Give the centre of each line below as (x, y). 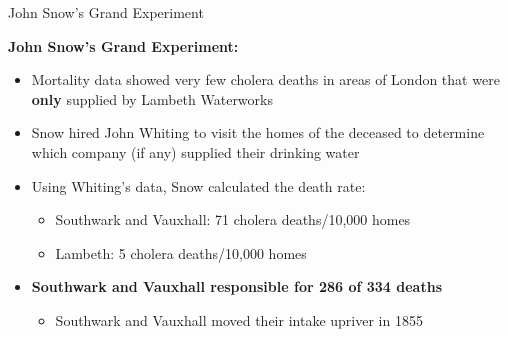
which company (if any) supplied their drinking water (195, 151)
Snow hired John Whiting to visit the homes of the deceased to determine (258, 132)
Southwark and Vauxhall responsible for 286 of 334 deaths (236, 286)
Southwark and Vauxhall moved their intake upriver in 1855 (239, 319)
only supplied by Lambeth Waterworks (152, 98)
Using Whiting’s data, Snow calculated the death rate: (198, 185)
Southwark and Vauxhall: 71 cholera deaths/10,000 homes (233, 219)
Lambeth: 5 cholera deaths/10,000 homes (181, 252)
